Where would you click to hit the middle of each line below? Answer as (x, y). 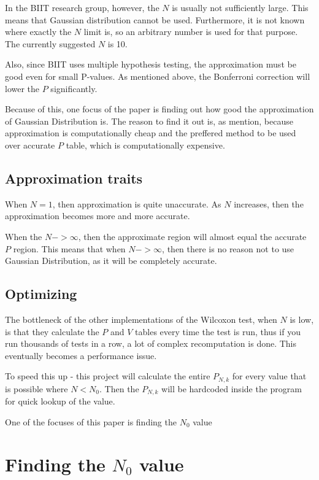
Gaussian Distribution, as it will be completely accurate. (111, 261)
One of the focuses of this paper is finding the (91, 421)
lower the (22, 88)
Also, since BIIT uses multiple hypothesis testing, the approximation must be (151, 64)
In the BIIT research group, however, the (82, 7)
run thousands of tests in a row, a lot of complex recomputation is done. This (151, 343)
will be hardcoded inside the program (232, 388)
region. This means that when (69, 248)
